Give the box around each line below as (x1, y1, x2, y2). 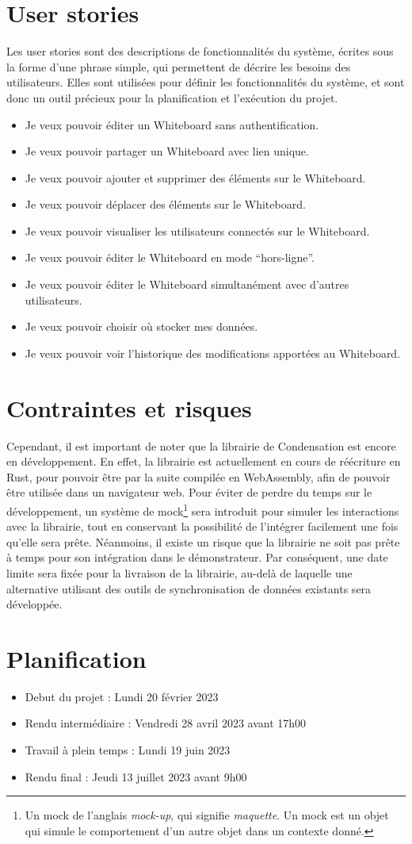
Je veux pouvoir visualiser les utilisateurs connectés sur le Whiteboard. (25, 222, 370, 239)
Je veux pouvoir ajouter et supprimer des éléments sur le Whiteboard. (25, 169, 366, 186)
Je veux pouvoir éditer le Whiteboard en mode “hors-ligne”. (25, 249, 315, 266)
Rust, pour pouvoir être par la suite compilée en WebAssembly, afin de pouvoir (6, 468, 391, 485)
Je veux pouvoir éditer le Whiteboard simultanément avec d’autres (25, 276, 349, 293)
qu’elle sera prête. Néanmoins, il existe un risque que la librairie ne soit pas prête (6, 533, 400, 550)
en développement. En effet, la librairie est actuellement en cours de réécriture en (6, 453, 401, 470)
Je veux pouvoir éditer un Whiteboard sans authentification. (25, 116, 319, 132)
